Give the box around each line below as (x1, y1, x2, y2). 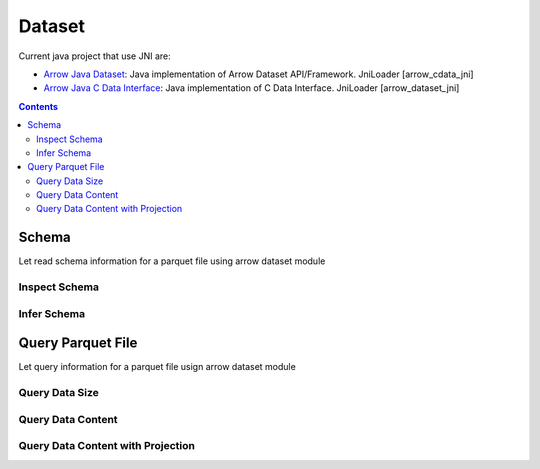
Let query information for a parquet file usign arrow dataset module (18, 361, 297, 373)
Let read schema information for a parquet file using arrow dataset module (18, 255, 326, 267)
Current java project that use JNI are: (18, 50, 172, 62)
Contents (18, 100, 59, 112)
